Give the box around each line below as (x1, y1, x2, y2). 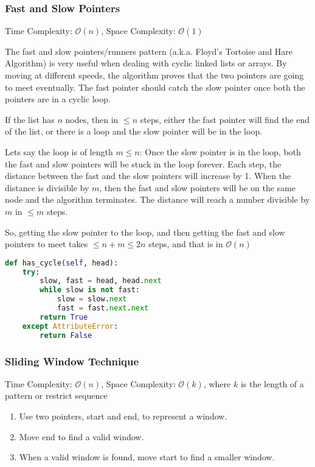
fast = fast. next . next (57, 304, 149, 313)
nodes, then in (65, 113, 119, 125)
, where (203, 377, 231, 390)
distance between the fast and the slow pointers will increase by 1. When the (5, 169, 291, 182)
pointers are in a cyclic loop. (5, 93, 111, 105)
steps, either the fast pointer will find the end (140, 113, 310, 125)
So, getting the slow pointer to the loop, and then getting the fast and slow (5, 225, 285, 238)
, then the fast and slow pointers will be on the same (99, 181, 296, 194)
